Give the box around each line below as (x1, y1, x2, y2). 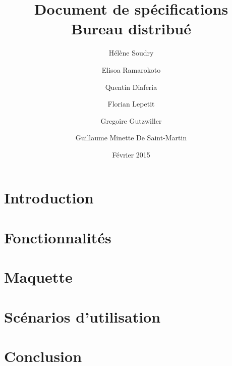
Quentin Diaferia (105, 81, 157, 92)
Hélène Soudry (108, 47, 154, 58)
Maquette (4, 267, 73, 287)
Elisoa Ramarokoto (101, 64, 161, 75)
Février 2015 (112, 149, 150, 160)
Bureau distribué (71, 18, 191, 39)
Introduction (4, 187, 94, 208)
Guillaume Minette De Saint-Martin (75, 132, 187, 143)
